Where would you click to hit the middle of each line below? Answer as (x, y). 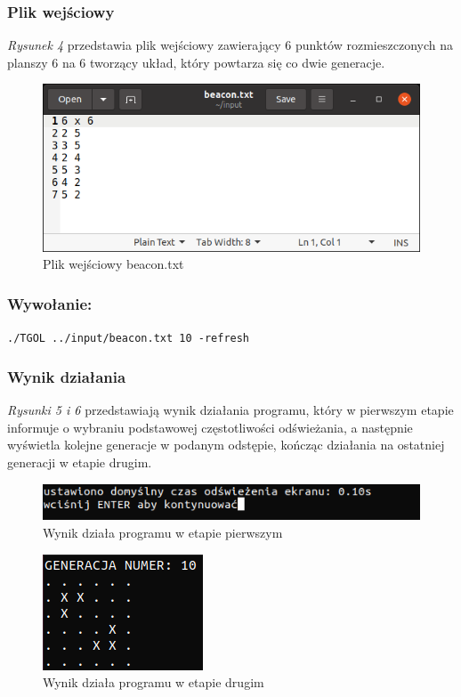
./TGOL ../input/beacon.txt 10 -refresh (129, 339)
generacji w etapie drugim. (80, 462)
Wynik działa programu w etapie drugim (154, 682)
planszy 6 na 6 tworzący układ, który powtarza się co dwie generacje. (196, 62)
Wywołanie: (50, 303)
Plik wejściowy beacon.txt (113, 264)
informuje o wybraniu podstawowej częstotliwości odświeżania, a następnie (210, 427)
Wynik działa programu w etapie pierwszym (163, 533)
